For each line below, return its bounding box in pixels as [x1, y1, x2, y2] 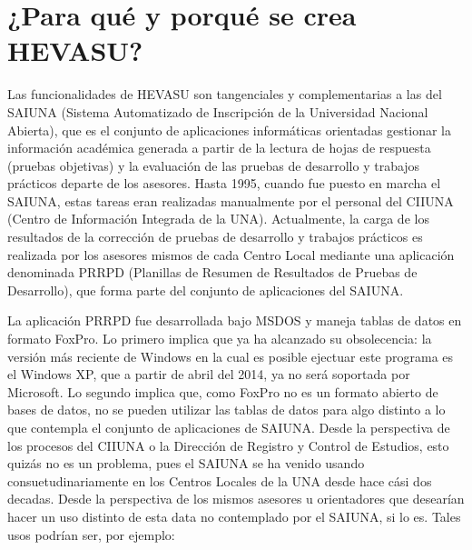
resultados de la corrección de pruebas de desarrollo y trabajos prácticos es [7, 227, 423, 246]
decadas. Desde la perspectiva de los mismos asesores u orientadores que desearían [7, 489, 465, 508]
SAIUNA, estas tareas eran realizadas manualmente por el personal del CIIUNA [7, 191, 454, 210]
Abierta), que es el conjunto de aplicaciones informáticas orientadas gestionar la [7, 120, 451, 139]
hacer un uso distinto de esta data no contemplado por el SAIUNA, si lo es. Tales [7, 506, 461, 525]
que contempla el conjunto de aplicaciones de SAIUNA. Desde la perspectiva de [7, 418, 450, 436]
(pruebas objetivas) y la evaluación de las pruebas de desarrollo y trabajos [7, 155, 420, 175]
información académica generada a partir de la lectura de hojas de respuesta [7, 138, 431, 157]
